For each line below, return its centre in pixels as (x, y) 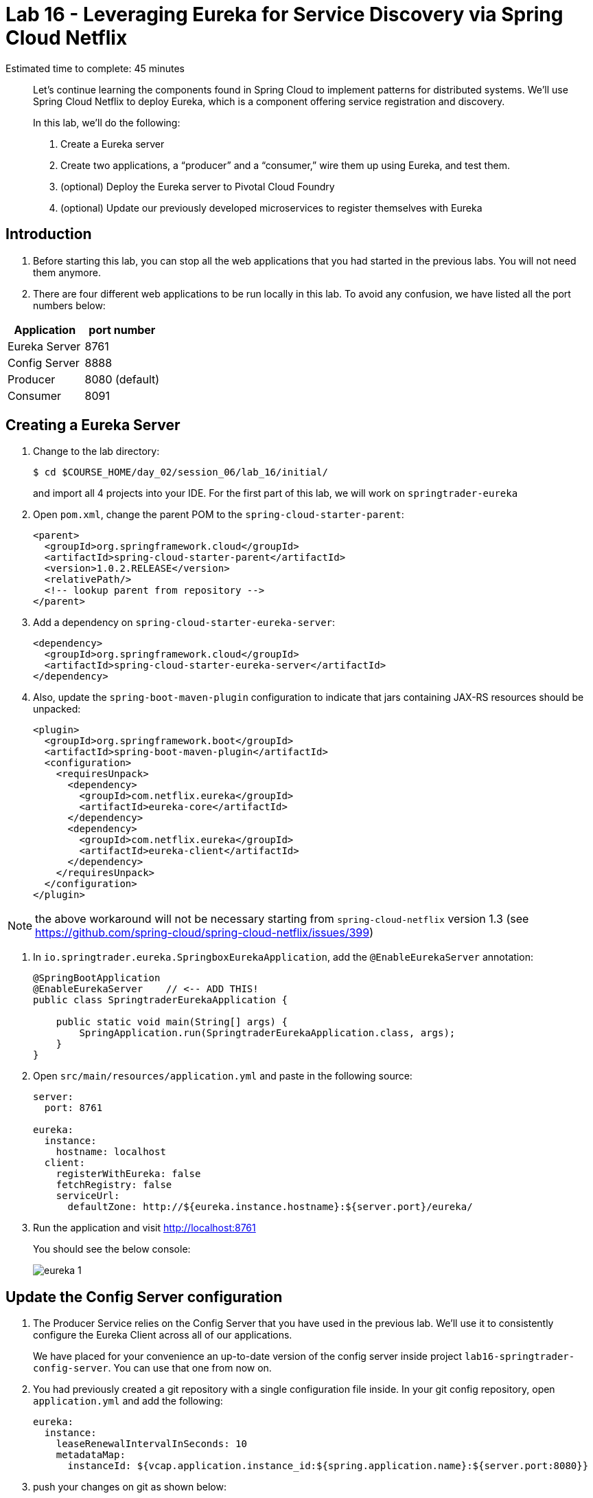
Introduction (49, 234)
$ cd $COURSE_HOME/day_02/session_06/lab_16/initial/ (181, 472)
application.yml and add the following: (128, 1401)
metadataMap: (91, 1455)
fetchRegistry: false (114, 1185)
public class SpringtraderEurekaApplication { (160, 1000)
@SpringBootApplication (97, 978)
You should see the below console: (112, 1249)
